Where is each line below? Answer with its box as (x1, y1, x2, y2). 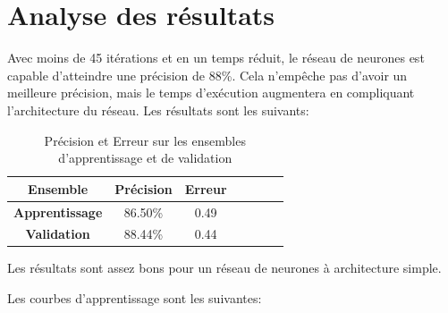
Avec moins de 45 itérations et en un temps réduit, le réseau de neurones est (7, 48, 425, 67)
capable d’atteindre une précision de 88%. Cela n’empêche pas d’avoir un (7, 65, 408, 84)
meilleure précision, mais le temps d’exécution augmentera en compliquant (7, 83, 415, 102)
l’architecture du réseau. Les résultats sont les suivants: (7, 100, 309, 119)
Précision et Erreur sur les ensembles (44, 131, 246, 149)
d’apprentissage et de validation (58, 148, 232, 167)
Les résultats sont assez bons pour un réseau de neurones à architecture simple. (7, 258, 442, 277)
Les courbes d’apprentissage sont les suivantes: (7, 289, 262, 308)
